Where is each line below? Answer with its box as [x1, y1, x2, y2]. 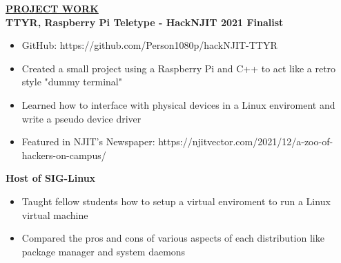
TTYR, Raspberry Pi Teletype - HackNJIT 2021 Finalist [6, 14, 284, 29]
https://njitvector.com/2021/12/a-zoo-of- [158, 134, 333, 149]
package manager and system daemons [21, 244, 186, 258]
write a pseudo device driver [21, 111, 142, 125]
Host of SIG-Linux [6, 171, 96, 185]
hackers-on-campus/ [21, 147, 106, 162]
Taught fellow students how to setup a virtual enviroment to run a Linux [21, 193, 331, 208]
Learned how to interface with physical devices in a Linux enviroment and [21, 97, 335, 112]
